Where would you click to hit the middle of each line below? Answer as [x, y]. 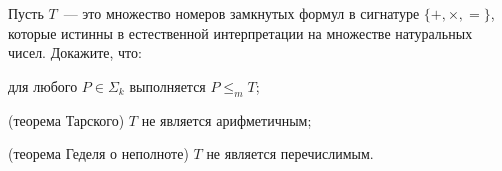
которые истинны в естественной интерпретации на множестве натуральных [240, 32]
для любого [43, 85]
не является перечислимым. [290, 153]
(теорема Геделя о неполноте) [98, 153]
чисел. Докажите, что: [75, 52]
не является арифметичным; [226, 119]
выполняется [167, 85]
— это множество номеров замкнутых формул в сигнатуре [241, 13]
